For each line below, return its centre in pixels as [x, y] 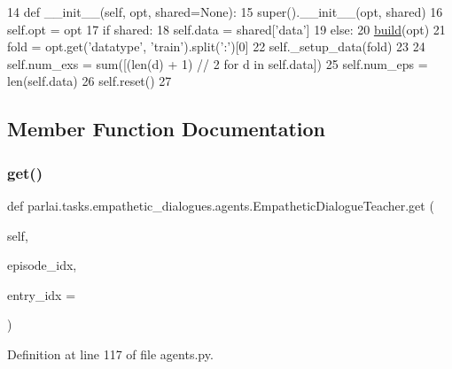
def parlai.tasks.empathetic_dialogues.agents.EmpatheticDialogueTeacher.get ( [221, 205]
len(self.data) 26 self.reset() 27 [90, 81]
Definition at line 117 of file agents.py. [110, 354]
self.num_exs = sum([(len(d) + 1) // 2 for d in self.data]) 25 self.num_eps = [218, 63]
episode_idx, [42, 265]
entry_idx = [42, 294]
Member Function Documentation [167, 129]
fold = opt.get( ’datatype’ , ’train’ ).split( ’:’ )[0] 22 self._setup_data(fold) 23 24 [216, 46]
